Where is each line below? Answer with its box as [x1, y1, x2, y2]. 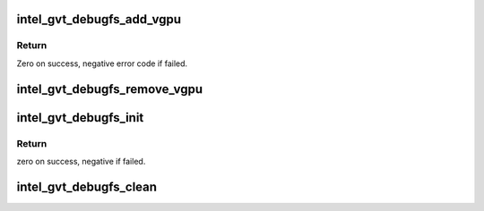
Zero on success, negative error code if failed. [16, 58, 188, 69]
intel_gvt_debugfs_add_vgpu [16, 12, 181, 27]
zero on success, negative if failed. [16, 156, 146, 166]
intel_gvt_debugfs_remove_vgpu [16, 81, 203, 97]
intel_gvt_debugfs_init [16, 110, 144, 125]
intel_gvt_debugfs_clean [16, 179, 157, 194]
